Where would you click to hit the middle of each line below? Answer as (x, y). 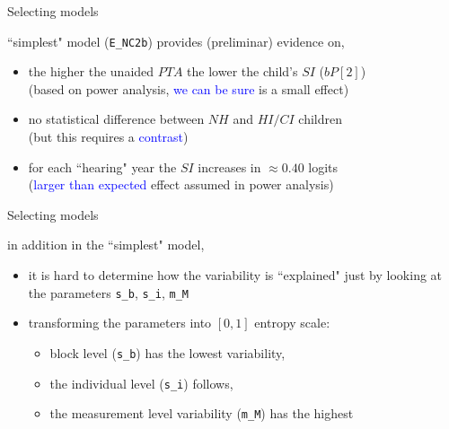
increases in (229, 166)
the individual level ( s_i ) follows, (141, 383)
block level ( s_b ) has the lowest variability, (167, 352)
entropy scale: (292, 323)
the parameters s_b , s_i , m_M (108, 292)
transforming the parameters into (120, 323)
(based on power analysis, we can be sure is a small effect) (189, 88)
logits (323, 166)
